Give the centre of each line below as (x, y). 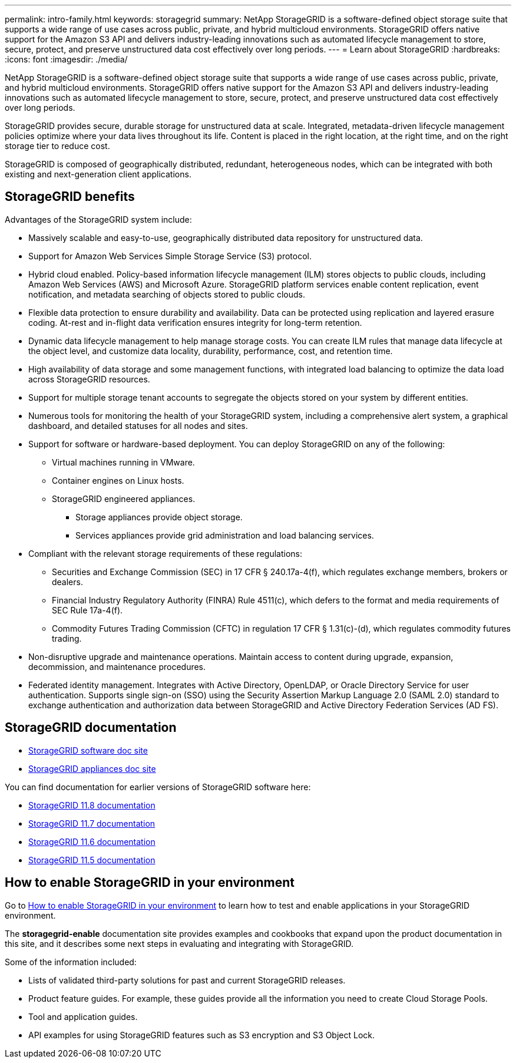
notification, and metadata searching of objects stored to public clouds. (167, 294)
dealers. (67, 582)
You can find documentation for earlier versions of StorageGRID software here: (158, 787)
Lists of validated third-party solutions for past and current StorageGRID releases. (187, 980)
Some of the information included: (71, 962)
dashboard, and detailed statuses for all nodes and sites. (138, 425)
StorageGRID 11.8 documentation (92, 805)
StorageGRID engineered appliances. (124, 499)
